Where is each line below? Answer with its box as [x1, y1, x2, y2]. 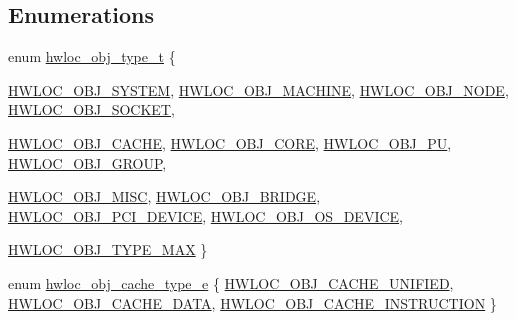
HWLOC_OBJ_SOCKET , [8, 99, 175, 120]
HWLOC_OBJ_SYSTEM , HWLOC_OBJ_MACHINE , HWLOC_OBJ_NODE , [8, 79, 509, 100]
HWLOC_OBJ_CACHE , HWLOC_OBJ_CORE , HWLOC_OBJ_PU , [8, 132, 452, 153]
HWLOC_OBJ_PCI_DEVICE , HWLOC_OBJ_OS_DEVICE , [8, 205, 403, 226]
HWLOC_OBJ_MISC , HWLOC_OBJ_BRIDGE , [8, 186, 321, 207]
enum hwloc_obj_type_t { [8, 46, 176, 67]
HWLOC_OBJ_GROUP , [8, 152, 167, 173]
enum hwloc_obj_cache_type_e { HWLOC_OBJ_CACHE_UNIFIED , [8, 272, 454, 293]
